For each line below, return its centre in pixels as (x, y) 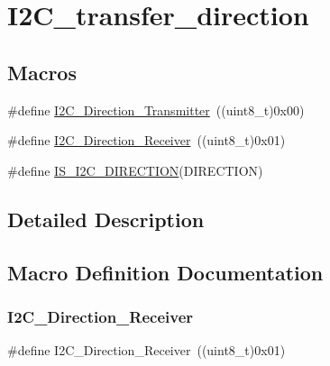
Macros (42, 72)
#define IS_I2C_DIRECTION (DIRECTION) (135, 170)
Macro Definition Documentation (165, 272)
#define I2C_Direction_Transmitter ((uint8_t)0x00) (156, 110)
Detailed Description (106, 219)
